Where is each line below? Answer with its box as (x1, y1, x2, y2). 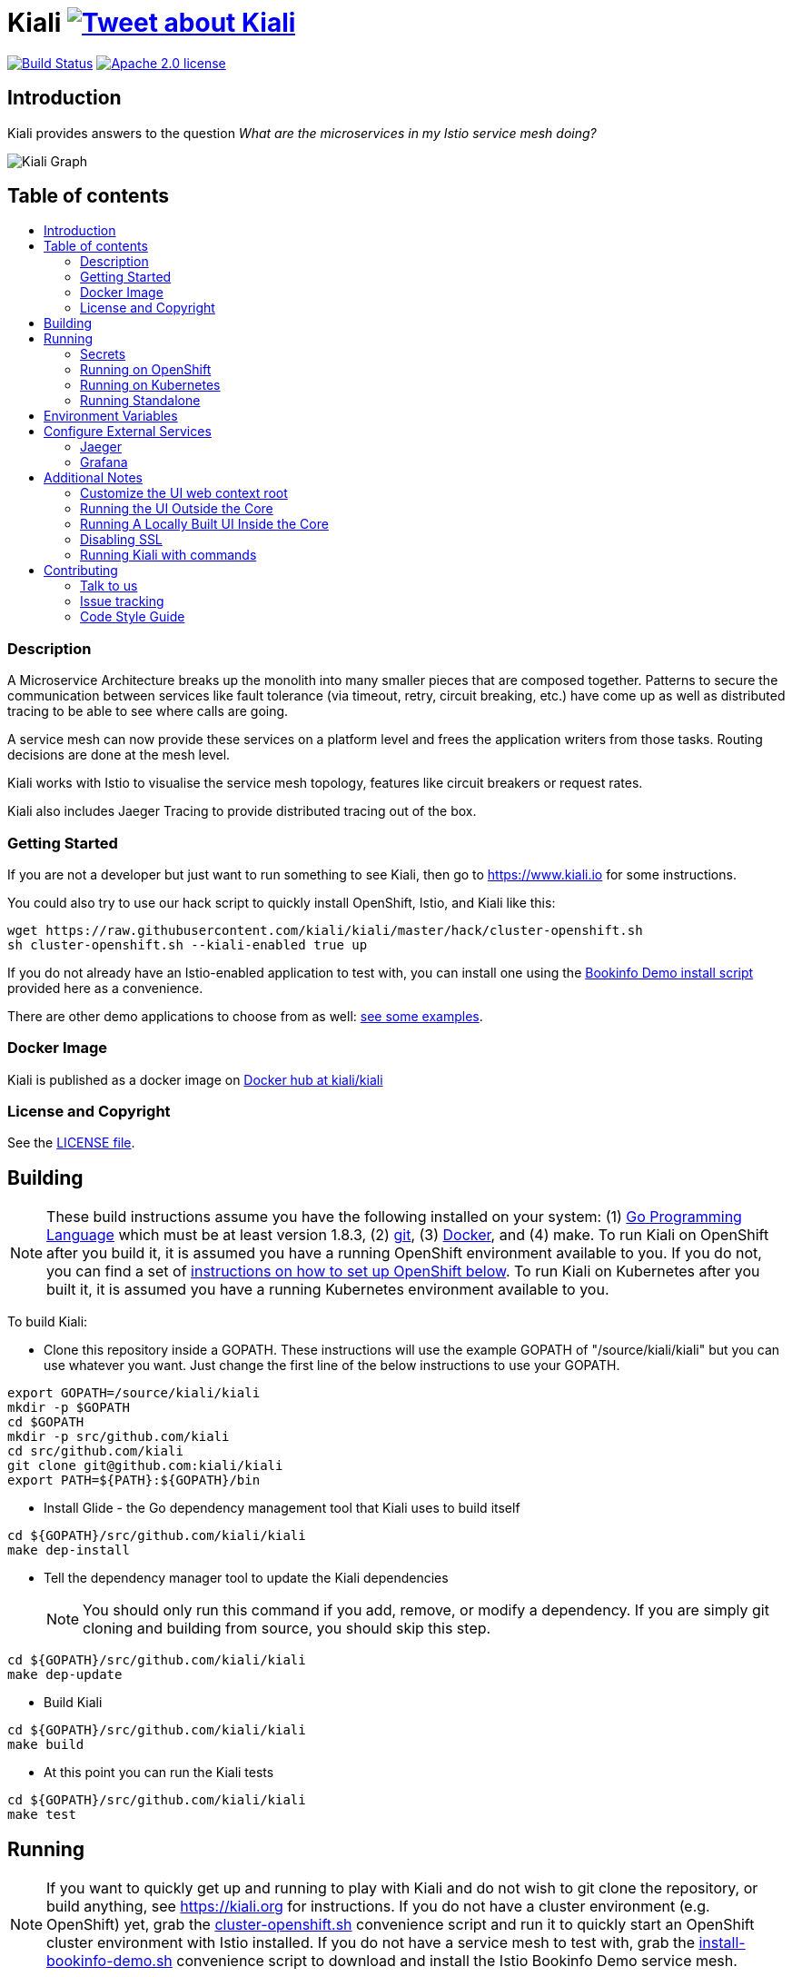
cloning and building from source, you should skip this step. (83, 1619, 491, 1638)
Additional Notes (44, 470, 143, 486)
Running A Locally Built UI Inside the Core (80, 516, 329, 532)
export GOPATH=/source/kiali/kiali (7, 1386, 261, 1401)
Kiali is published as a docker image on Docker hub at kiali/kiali (7, 1071, 383, 1088)
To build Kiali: (7, 1314, 88, 1330)
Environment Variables (44, 408, 178, 424)
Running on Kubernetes (80, 377, 221, 393)
